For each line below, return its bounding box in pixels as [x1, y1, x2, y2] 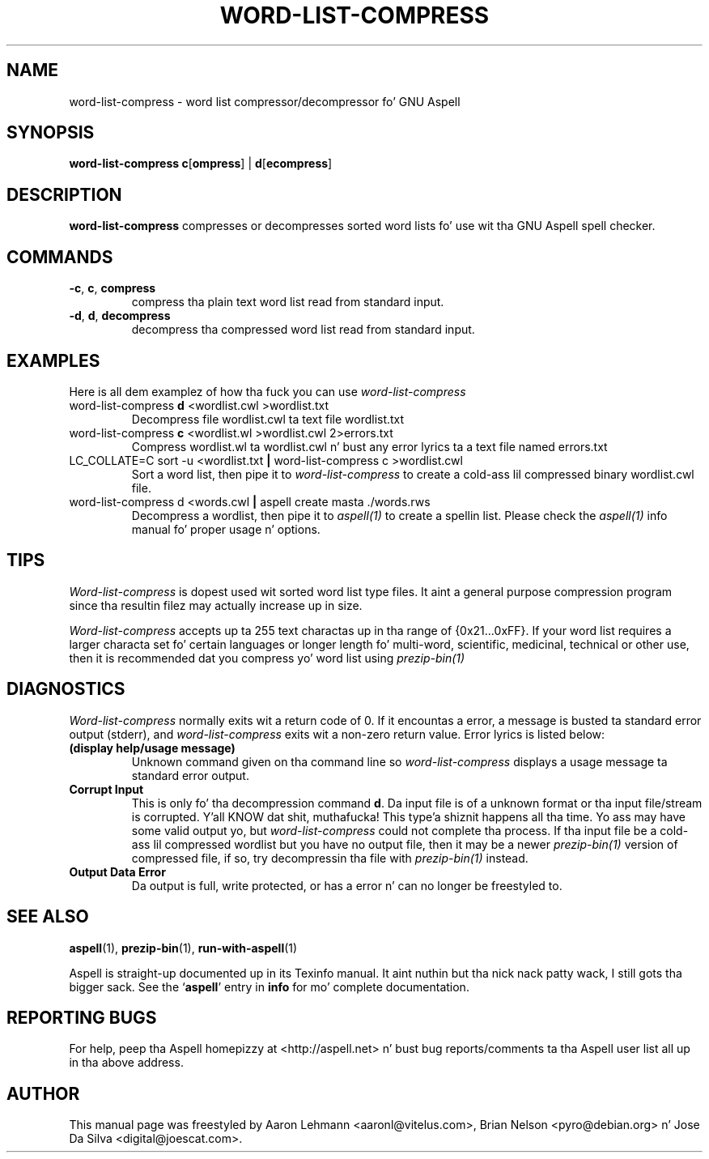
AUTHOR [6, 1083, 80, 1104]
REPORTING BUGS [6, 1007, 157, 1028]
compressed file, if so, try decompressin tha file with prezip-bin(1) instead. [131, 850, 529, 865]
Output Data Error [69, 864, 166, 879]
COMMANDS [6, 246, 113, 267]
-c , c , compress [69, 281, 156, 296]
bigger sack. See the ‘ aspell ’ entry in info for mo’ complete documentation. [69, 979, 469, 994]
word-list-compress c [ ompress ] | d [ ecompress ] [69, 156, 333, 171]
